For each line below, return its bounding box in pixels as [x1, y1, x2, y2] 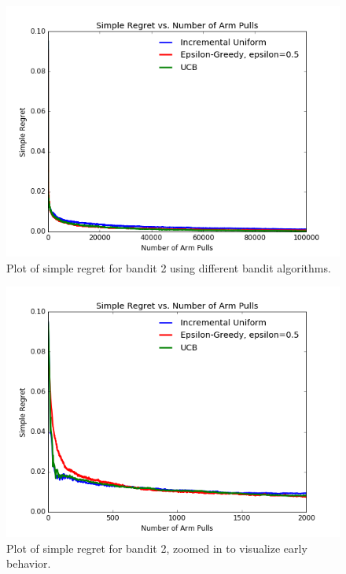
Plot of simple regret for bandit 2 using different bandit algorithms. [6, 259, 331, 276]
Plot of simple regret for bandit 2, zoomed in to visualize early [6, 539, 307, 556]
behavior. [6, 555, 51, 572]
